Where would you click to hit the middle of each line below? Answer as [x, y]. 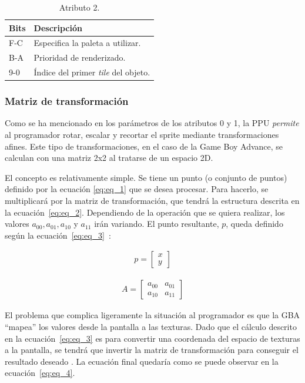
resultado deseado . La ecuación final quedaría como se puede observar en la [142, 361]
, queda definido [254, 224]
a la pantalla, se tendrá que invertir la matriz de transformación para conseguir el [152, 350]
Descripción [58, 27]
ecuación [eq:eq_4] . [40, 373]
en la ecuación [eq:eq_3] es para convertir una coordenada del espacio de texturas [152, 338]
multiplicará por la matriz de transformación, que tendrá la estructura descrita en [152, 200]
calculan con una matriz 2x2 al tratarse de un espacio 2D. [109, 158]
